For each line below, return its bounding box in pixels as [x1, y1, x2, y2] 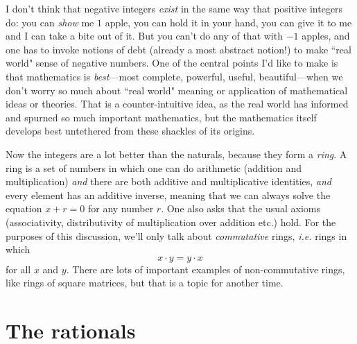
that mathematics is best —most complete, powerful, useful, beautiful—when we [6, 69, 343, 83]
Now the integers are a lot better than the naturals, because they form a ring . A [6, 146, 347, 161]
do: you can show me [6, 15, 94, 29]
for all [6, 261, 31, 276]
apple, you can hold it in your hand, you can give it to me [105, 15, 352, 29]
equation [6, 201, 42, 216]
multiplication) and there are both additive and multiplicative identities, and [6, 174, 332, 189]
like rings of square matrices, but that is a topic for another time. [6, 275, 284, 290]
